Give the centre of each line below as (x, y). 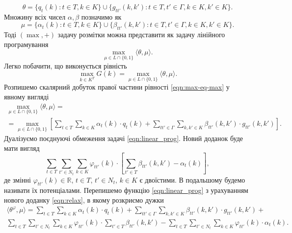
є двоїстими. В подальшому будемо (192, 179)
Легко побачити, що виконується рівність (66, 65)
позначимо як (101, 16)
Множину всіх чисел (35, 16)
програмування (26, 44)
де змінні (17, 179)
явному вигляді (27, 96)
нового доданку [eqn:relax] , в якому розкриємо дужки (84, 199)
